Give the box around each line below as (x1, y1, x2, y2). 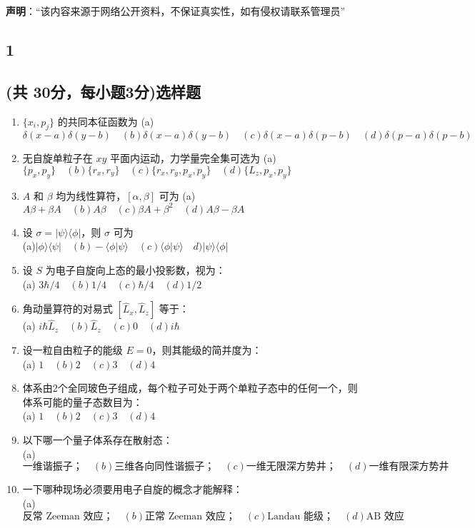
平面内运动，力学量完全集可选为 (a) (110, 151, 276, 166)
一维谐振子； (22, 462, 83, 472)
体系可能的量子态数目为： (22, 394, 143, 409)
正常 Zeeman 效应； (145, 512, 236, 522)
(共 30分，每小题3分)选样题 (6, 80, 201, 102)
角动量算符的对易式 (22, 301, 113, 316)
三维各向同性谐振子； (114, 462, 215, 472)
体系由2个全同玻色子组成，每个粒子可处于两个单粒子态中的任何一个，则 (22, 380, 358, 395)
